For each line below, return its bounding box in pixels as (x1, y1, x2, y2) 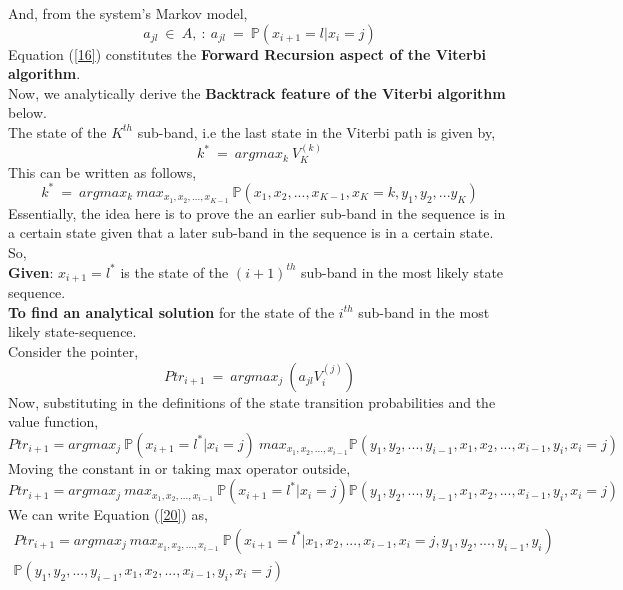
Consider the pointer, (8, 340, 139, 361)
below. (8, 102, 47, 123)
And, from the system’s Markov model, (8, 3, 248, 23)
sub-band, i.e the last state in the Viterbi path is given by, (137, 121, 496, 142)
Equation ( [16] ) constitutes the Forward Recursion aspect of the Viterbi (8, 43, 487, 64)
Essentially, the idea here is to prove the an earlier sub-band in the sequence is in (8, 202, 506, 223)
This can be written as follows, (8, 161, 197, 182)
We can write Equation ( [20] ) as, (8, 504, 208, 525)
